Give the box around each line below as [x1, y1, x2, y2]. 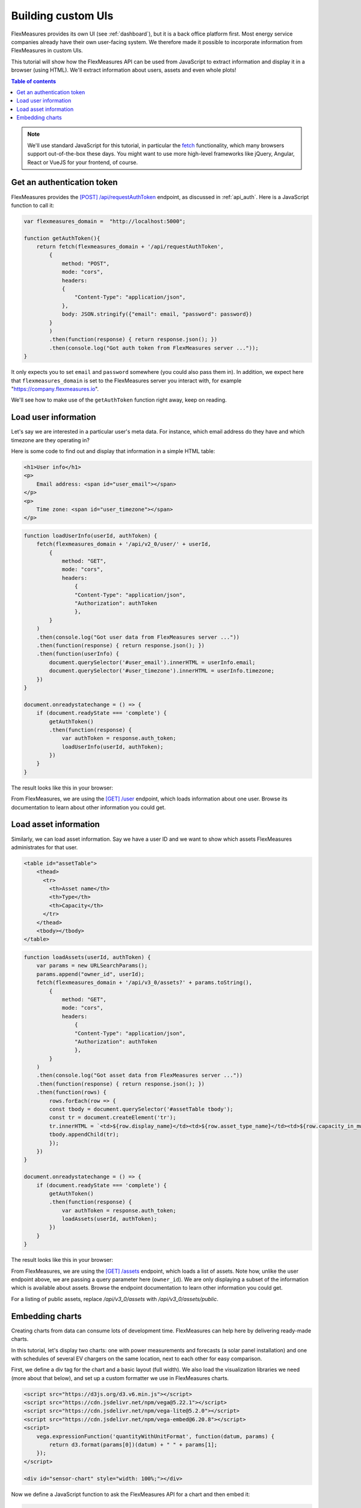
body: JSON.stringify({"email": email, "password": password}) [61, 311, 253, 318]
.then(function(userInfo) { [36, 650, 120, 657]
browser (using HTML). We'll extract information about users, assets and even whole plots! [11, 66, 236, 74]
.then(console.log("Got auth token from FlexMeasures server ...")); [49, 344, 259, 351]
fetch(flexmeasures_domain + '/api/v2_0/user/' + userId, [36, 540, 211, 548]
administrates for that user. [11, 843, 78, 851]
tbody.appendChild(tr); [49, 1131, 120, 1138]
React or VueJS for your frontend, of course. [27, 159, 138, 166]
